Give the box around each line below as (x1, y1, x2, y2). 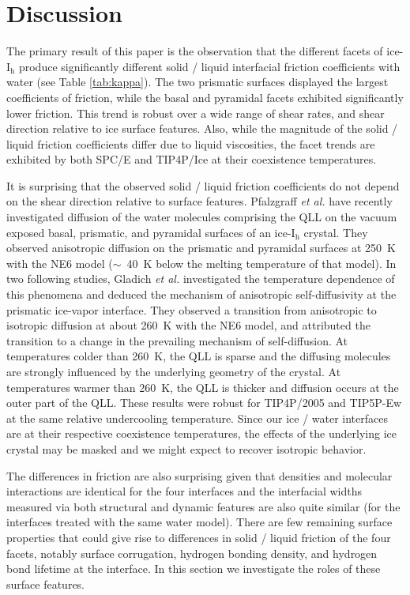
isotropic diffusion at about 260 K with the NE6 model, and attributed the (6, 317, 371, 333)
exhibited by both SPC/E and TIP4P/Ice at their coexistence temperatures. (6, 151, 377, 168)
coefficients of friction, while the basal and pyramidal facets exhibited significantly (6, 88, 404, 105)
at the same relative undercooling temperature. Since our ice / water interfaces (6, 409, 388, 426)
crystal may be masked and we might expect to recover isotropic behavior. (6, 440, 367, 457)
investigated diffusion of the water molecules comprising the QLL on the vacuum (6, 209, 397, 225)
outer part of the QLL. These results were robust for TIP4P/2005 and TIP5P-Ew (6, 394, 402, 411)
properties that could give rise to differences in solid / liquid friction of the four (6, 529, 391, 545)
